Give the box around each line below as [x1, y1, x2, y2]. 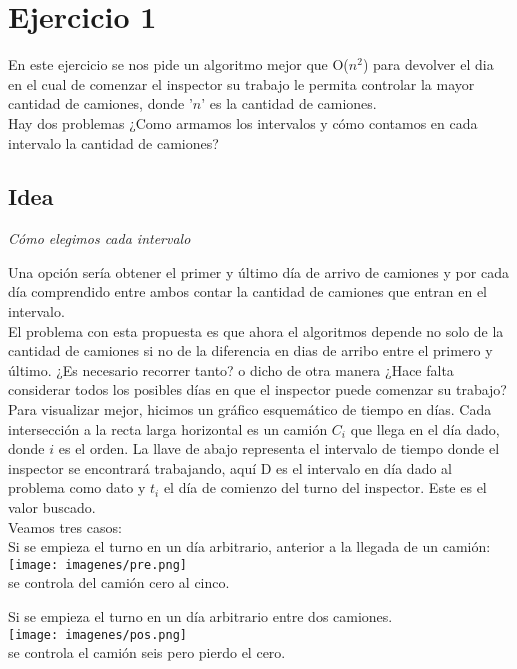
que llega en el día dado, [350, 418, 500, 439]
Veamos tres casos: [8, 516, 122, 537]
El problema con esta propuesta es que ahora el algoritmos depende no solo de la [8, 320, 504, 341]
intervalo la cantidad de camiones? [8, 132, 219, 153]
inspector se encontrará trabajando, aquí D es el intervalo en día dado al [8, 457, 452, 478]
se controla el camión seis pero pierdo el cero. [8, 642, 286, 663]
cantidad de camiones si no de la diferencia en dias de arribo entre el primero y [8, 340, 493, 361]
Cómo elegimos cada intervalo [8, 228, 191, 249]
